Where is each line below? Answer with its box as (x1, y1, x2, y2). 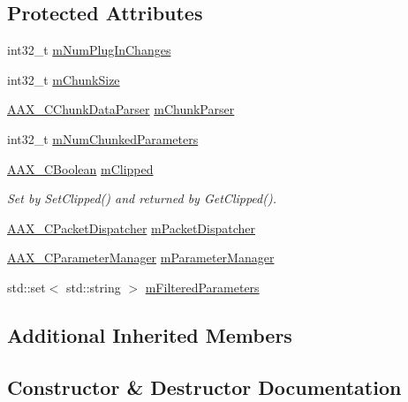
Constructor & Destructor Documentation (7, 373, 402, 400)
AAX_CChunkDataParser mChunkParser (7, 100, 235, 118)
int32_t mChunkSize (7, 70, 120, 88)
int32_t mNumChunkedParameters (7, 129, 199, 148)
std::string (66, 277, 121, 296)
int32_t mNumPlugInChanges (7, 41, 171, 59)
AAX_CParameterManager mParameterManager (7, 248, 275, 267)
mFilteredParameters (145, 277, 260, 296)
